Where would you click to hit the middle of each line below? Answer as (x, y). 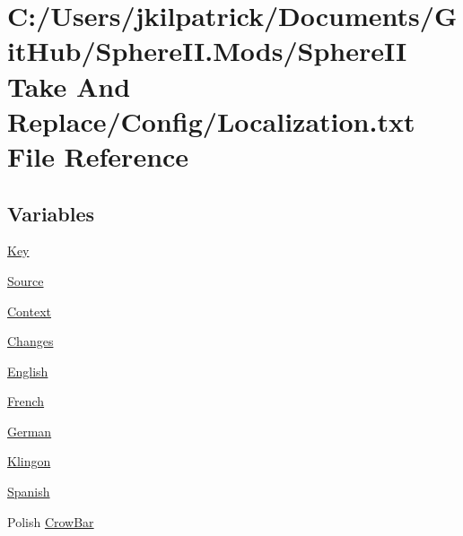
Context (29, 311)
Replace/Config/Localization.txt (211, 121)
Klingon (29, 461)
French (26, 401)
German (30, 431)
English (28, 371)
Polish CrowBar (51, 521)
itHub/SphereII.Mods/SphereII (207, 51)
